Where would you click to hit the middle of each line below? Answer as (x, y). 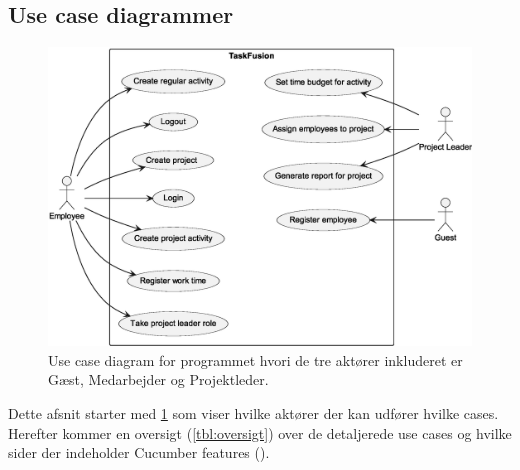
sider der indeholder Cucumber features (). (139, 452)
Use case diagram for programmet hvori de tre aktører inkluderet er (255, 359)
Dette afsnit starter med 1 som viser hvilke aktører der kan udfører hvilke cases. (253, 412)
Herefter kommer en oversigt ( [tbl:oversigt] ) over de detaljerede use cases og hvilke (260, 432)
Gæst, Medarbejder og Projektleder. (158, 379)
